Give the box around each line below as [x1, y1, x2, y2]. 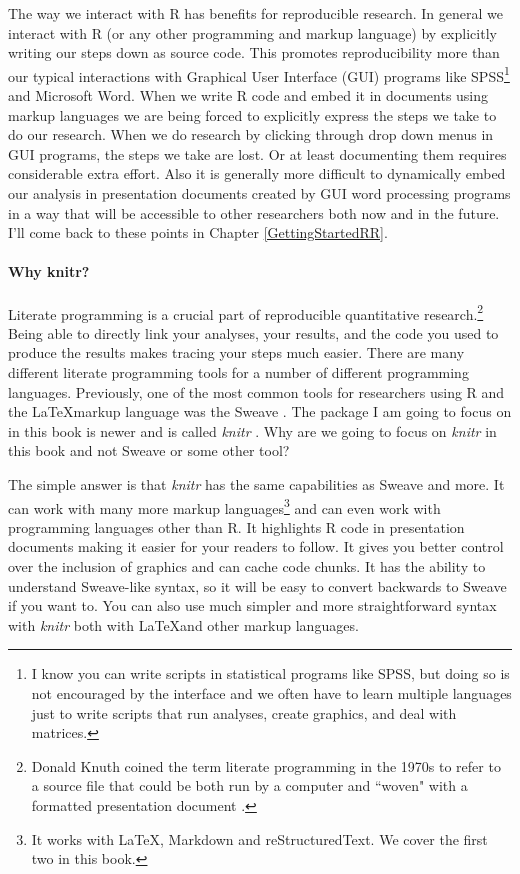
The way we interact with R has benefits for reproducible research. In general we [8, 3, 503, 23]
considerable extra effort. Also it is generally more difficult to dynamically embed [8, 163, 506, 184]
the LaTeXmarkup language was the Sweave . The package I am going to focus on [8, 401, 512, 422]
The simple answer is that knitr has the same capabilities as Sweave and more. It [8, 473, 505, 494]
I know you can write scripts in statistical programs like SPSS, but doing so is [31, 663, 510, 684]
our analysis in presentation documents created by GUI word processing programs [8, 183, 511, 203]
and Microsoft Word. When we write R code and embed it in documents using [8, 85, 489, 106]
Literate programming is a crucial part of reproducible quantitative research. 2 [8, 300, 484, 324]
